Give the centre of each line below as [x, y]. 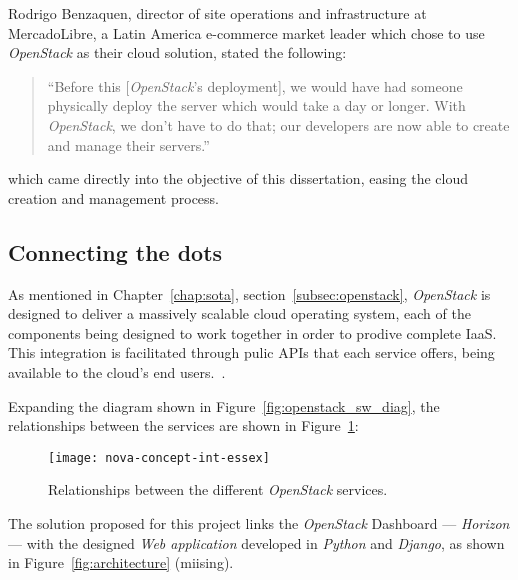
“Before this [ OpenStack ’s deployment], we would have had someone [255, 85]
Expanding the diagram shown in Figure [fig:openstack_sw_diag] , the [224, 405]
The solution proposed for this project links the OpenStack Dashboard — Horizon [259, 522]
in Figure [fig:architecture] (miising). [121, 562]
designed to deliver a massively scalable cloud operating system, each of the [239, 313]
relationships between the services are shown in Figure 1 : [183, 425]
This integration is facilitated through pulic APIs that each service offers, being [251, 352]
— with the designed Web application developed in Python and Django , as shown [256, 542]
